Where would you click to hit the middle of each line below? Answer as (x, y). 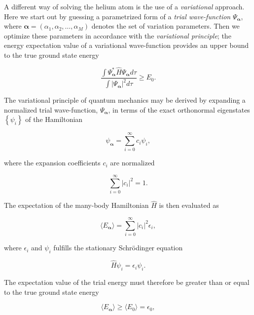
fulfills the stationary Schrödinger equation (118, 248)
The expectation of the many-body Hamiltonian (76, 205)
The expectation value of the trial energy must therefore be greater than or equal (127, 282)
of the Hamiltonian (54, 119)
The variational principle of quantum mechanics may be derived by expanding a (125, 100)
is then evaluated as (189, 205)
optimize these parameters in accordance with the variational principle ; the (118, 35)
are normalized (132, 163)
